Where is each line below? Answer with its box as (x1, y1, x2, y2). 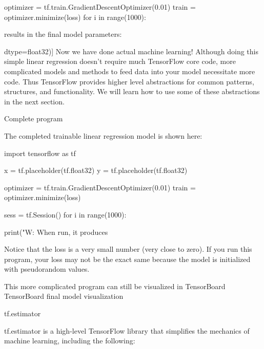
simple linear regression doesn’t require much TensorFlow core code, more (4, 56, 236, 67)
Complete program (4, 113, 63, 124)
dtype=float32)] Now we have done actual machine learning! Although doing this (4, 46, 258, 56)
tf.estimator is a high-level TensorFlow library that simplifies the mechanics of (4, 325, 250, 336)
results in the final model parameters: (4, 29, 122, 39)
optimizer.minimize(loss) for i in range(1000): (4, 11, 146, 22)
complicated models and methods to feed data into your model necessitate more (4, 66, 255, 76)
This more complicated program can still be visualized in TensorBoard (4, 280, 226, 291)
